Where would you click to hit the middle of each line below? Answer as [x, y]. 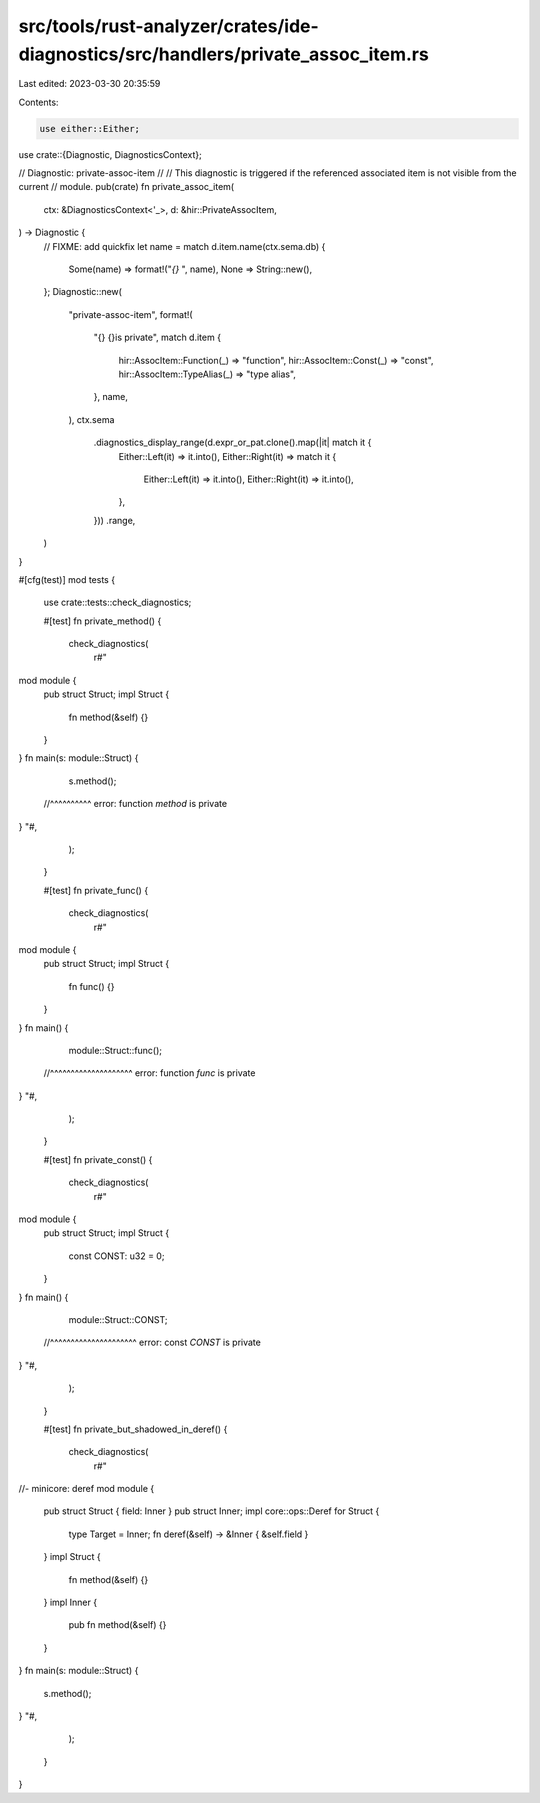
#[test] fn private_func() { [96, 890]
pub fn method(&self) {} [117, 1625]
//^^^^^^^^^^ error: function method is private [135, 804]
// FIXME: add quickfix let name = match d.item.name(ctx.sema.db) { [184, 246]
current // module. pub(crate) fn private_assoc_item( [126, 187]
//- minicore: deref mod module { [86, 1489]
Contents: [38, 102]
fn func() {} [91, 986]
